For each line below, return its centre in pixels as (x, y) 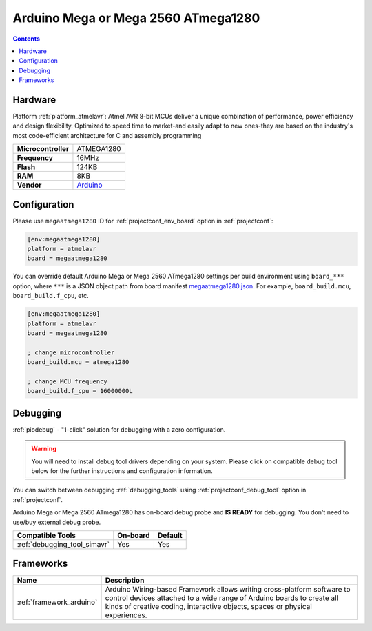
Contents (27, 39)
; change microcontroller (71, 352)
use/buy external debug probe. (57, 522)
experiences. (126, 615)
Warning (44, 449)
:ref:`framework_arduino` (57, 602)
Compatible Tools (46, 535)
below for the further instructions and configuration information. (122, 471)
